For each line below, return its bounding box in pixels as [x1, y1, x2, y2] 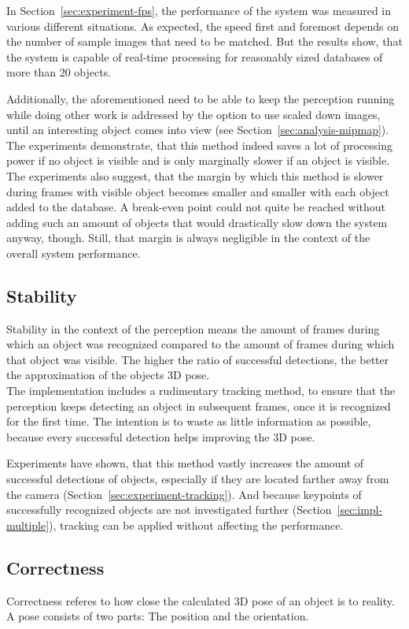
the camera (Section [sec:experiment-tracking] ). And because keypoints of [6, 486, 362, 502]
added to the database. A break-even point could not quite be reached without [6, 199, 386, 215]
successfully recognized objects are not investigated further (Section [6, 501, 332, 518]
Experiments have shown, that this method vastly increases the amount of [6, 455, 364, 471]
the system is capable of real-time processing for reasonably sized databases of [6, 48, 383, 65]
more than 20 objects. [6, 64, 112, 80]
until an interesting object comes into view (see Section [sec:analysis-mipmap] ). [6, 121, 389, 138]
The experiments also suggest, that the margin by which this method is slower [6, 167, 384, 184]
